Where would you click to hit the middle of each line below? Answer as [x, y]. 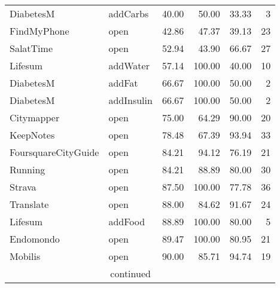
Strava [23, 187]
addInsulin [130, 100]
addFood [127, 221]
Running [28, 169]
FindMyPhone [39, 31]
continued [130, 273]
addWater [129, 65]
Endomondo [35, 239]
